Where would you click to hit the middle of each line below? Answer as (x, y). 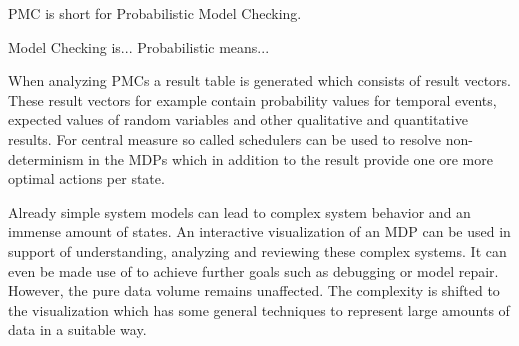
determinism (46, 158)
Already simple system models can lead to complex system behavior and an (239, 211)
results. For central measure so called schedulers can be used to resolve (225, 138)
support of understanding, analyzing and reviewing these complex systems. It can (257, 250)
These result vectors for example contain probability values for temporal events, (252, 99)
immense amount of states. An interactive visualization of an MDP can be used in (259, 231)
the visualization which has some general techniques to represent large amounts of (259, 309)
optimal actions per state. (86, 178)
